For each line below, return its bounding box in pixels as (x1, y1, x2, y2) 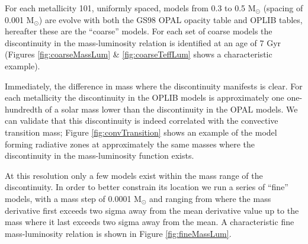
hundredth (5, 102, 43, 115)
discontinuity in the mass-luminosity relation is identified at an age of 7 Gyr (5, 36, 281, 49)
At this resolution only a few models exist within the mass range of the (5, 169, 263, 181)
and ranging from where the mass (149, 192, 271, 204)
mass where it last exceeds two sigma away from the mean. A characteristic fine (5, 216, 294, 228)
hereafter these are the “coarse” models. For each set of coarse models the (5, 25, 272, 37)
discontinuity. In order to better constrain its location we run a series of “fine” (5, 181, 288, 193)
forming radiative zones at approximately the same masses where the (5, 137, 255, 150)
